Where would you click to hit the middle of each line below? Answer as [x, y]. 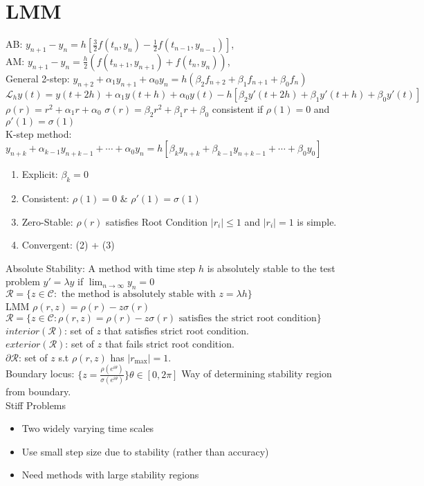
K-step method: [39, 133]
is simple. [317, 221]
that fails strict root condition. [169, 344]
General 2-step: [38, 78]
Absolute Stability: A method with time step [101, 268]
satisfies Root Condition [157, 221]
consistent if [238, 108]
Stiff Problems [36, 405]
